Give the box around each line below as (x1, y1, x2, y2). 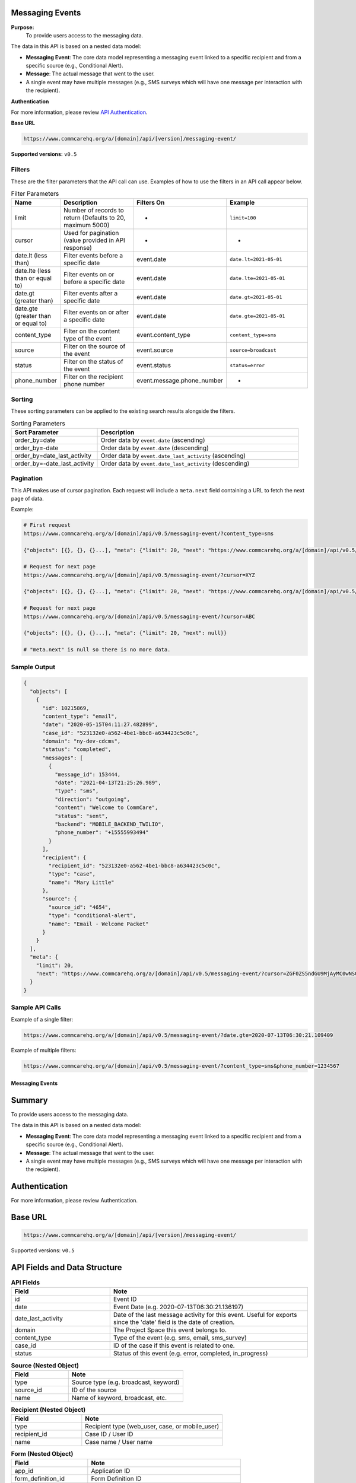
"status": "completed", (42, 746, 112, 753)
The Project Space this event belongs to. (113, 1326, 227, 1334)
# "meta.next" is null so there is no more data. (23, 647, 171, 653)
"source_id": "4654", (48, 903, 112, 911)
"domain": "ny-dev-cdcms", (42, 738, 121, 744)
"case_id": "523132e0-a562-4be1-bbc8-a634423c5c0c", (42, 730, 199, 736)
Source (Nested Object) (11, 1361, 80, 1370)
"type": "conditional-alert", (48, 912, 136, 919)
